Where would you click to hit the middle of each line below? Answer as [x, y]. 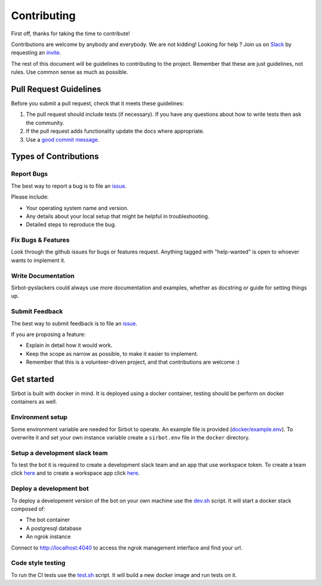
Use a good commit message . [63, 139]
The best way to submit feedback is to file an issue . [74, 323]
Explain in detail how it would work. [69, 345]
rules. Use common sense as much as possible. [69, 72]
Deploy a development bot [50, 489]
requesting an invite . [36, 53]
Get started [32, 379]
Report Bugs [29, 174]
